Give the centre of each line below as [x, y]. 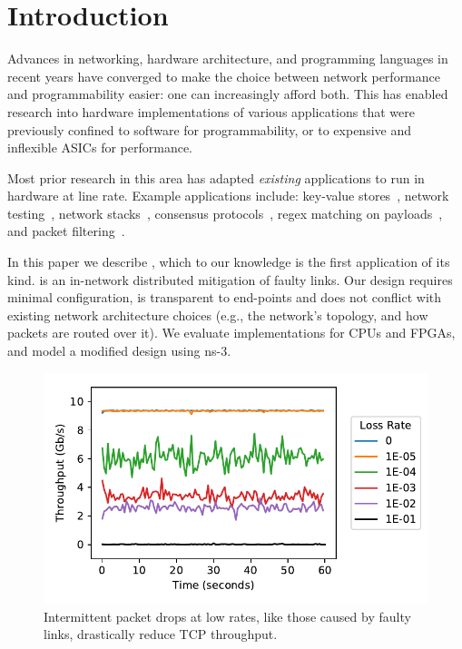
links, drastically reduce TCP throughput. [161, 634]
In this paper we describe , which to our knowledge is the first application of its [229, 262]
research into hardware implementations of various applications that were [211, 111]
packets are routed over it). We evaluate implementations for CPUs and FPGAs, [231, 333]
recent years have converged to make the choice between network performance [224, 76]
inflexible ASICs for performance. [100, 147]
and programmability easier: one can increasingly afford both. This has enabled [228, 94]
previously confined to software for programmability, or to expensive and [210, 129]
